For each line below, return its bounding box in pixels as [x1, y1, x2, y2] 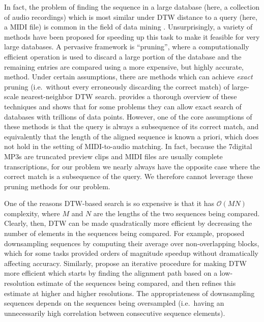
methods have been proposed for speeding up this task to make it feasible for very [4, 31, 260, 42]
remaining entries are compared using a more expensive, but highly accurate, [4, 61, 244, 72]
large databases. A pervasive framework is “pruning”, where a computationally [4, 41, 249, 52]
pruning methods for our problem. [4, 181, 110, 191]
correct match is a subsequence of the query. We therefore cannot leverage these [4, 171, 253, 182]
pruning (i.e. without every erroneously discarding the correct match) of [4, 81, 230, 92]
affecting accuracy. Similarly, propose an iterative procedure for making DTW [4, 257, 247, 268]
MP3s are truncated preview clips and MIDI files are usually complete [4, 151, 223, 161]
